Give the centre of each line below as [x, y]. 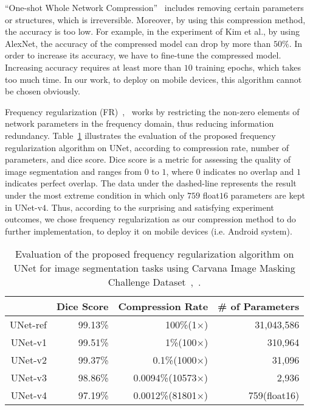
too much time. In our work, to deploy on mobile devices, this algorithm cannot [153, 79]
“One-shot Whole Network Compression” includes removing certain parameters [154, 7]
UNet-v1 [29, 342]
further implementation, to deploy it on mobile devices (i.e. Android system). [149, 231]
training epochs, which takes [248, 67]
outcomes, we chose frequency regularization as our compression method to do [150, 219]
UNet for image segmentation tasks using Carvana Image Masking [154, 268]
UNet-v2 [29, 360]
